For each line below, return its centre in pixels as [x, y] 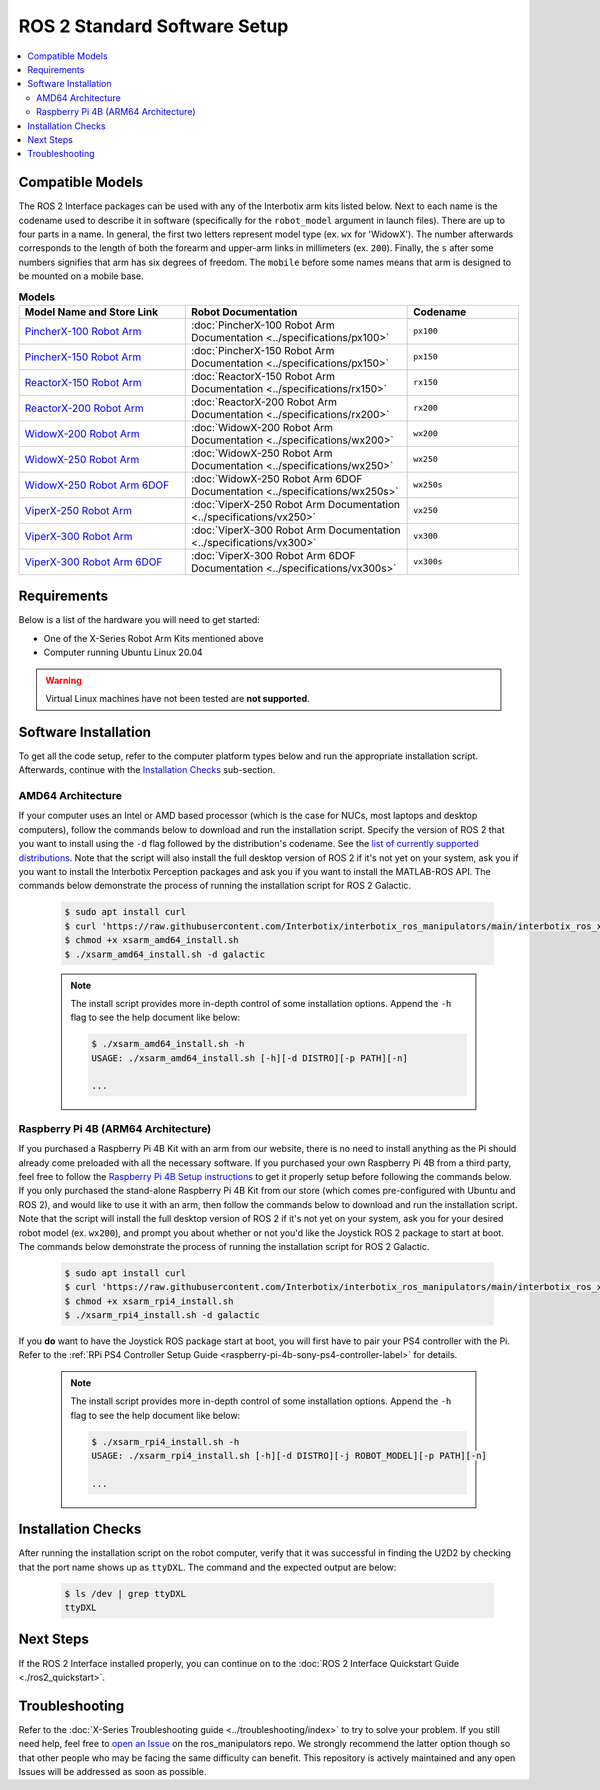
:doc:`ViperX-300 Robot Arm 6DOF [273, 555]
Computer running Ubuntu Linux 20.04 [123, 652]
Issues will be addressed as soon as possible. [112, 1772]
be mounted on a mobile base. [81, 276]
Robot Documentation [244, 312]
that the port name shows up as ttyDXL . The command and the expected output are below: [207, 1567]
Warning [63, 680]
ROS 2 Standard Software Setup [153, 26]
